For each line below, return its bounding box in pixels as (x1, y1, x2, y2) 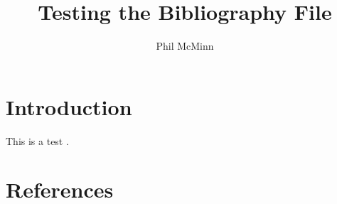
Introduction (6, 92, 132, 121)
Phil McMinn (156, 38, 214, 53)
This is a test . (6, 133, 69, 148)
